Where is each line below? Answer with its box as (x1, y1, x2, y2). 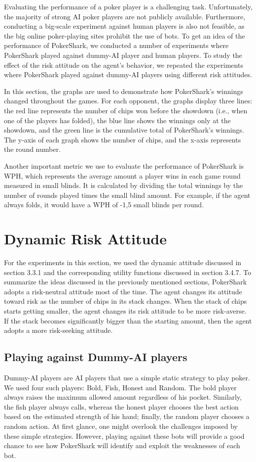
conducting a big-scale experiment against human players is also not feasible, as (4, 21, 245, 31)
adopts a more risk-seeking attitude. (4, 325, 113, 335)
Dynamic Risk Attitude (4, 229, 167, 249)
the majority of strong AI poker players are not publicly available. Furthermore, (4, 11, 246, 21)
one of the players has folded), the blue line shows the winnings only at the (4, 115, 231, 125)
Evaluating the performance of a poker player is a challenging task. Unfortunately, (4, 1, 253, 11)
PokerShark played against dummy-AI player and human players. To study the (4, 49, 242, 60)
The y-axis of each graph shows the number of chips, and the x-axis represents (4, 134, 241, 144)
